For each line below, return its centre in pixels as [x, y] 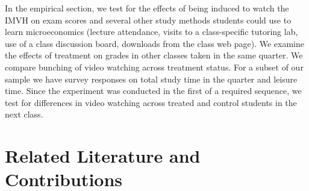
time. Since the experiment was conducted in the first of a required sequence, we [153, 91]
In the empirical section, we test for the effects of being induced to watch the [147, 8]
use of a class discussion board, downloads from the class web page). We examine [154, 43]
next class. [24, 114]
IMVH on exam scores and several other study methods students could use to [148, 20]
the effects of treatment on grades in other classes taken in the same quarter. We [154, 55]
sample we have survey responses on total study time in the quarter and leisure [151, 79]
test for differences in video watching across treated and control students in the [151, 102]
